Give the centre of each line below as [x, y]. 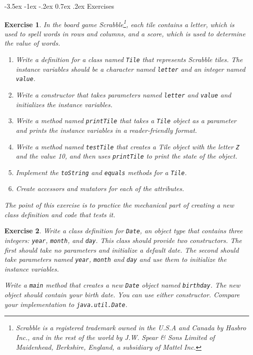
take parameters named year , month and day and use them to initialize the [116, 259]
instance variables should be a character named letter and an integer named [131, 69]
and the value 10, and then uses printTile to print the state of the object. [126, 156]
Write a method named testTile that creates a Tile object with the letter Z [127, 146]
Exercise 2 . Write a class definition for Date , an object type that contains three [124, 231]
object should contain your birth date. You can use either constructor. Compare [122, 295]
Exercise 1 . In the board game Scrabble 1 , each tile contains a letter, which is [119, 23]
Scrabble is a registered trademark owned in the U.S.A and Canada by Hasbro [131, 328]
